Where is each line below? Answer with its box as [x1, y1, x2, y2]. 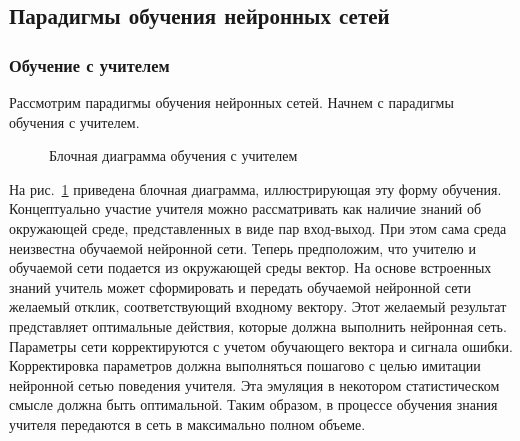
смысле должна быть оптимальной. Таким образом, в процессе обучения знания [9, 394, 498, 415]
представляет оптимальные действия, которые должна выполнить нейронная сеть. [9, 315, 507, 336]
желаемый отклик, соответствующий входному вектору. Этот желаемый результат [9, 296, 507, 317]
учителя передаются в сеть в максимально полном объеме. [9, 413, 366, 434]
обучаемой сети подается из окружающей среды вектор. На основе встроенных [9, 257, 492, 278]
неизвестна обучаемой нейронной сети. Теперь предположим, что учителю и [9, 237, 476, 258]
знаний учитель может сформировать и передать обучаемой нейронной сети [9, 276, 471, 297]
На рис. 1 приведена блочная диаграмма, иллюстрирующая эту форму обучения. [9, 178, 502, 199]
